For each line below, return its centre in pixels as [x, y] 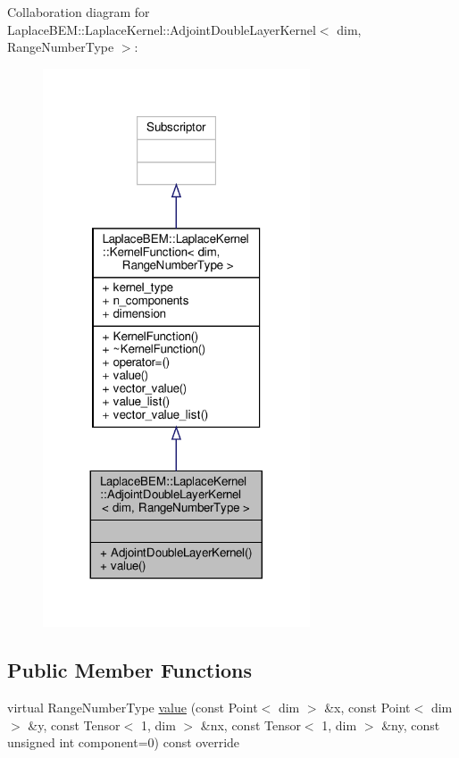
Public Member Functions [129, 670]
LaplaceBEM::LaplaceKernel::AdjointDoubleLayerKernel [162, 29]
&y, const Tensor [74, 725]
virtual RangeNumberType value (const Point [133, 708]
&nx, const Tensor [250, 725]
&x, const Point [367, 708]
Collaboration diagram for [79, 12]
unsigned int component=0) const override [124, 742]
